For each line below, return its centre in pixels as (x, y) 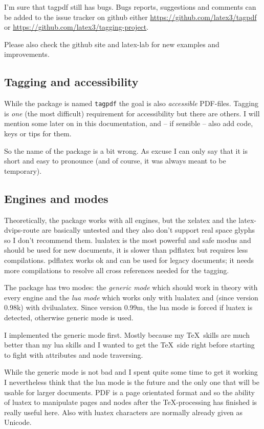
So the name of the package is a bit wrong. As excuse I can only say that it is (126, 150)
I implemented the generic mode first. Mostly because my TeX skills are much (127, 334)
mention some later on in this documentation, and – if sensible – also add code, (129, 123)
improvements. (27, 54)
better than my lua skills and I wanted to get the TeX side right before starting (129, 345)
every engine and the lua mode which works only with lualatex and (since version (131, 297)
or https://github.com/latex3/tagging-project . (76, 27)
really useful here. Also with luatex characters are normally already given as (124, 412)
